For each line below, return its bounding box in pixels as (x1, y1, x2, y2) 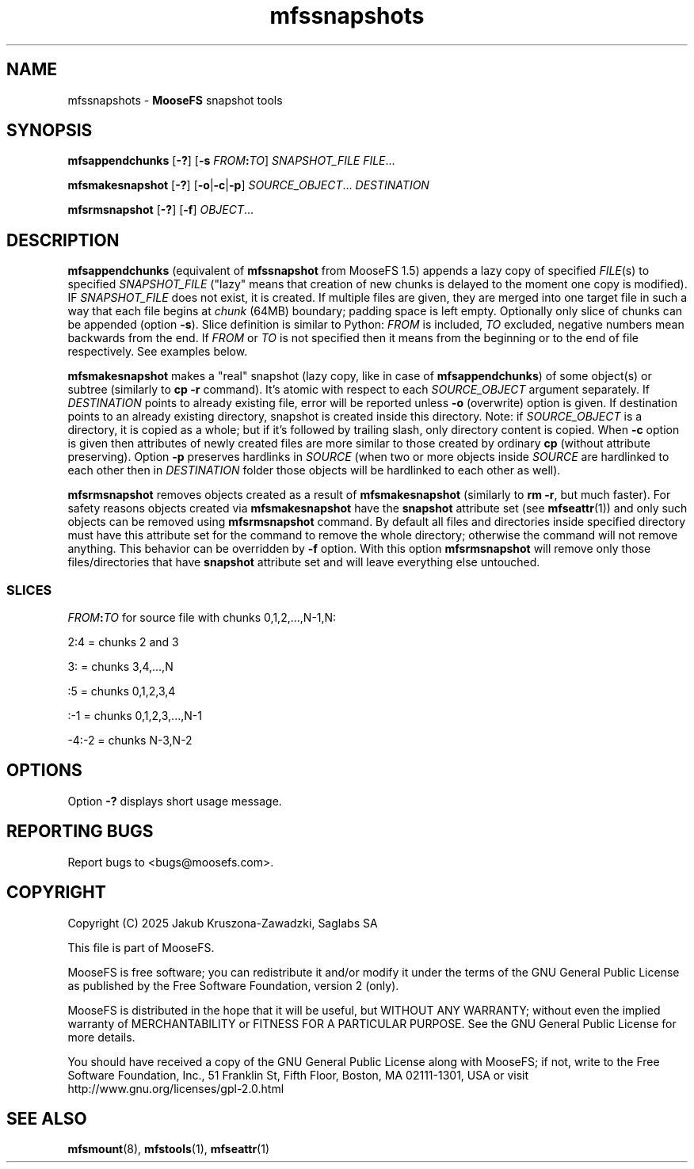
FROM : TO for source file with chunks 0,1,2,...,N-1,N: (67, 611, 337, 625)
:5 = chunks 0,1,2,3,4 (67, 684, 176, 699)
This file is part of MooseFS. (67, 940, 215, 954)
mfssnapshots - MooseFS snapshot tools (67, 93, 283, 107)
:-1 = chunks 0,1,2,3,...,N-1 (67, 709, 202, 723)
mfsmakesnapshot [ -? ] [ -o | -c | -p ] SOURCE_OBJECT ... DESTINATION (67, 178, 429, 192)
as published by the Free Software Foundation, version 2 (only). (67, 978, 399, 992)
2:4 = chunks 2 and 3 (67, 635, 179, 649)
